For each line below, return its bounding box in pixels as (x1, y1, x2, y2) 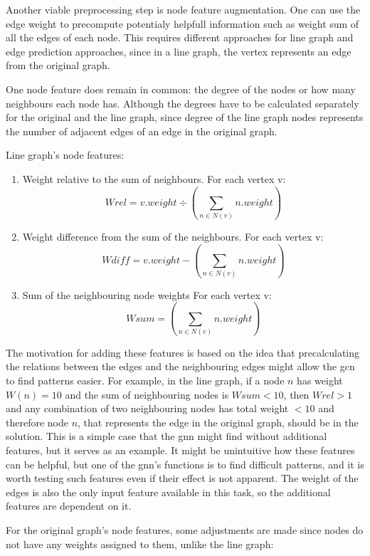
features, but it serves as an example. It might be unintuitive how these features (6, 443, 355, 458)
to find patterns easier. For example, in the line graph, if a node (6, 373, 285, 388)
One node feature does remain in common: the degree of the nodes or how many (6, 81, 356, 96)
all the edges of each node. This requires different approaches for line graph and (6, 30, 354, 45)
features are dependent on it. (6, 498, 132, 513)
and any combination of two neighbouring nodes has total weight (6, 401, 289, 416)
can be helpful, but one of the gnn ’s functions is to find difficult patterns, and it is (6, 456, 364, 471)
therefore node (6, 414, 68, 429)
